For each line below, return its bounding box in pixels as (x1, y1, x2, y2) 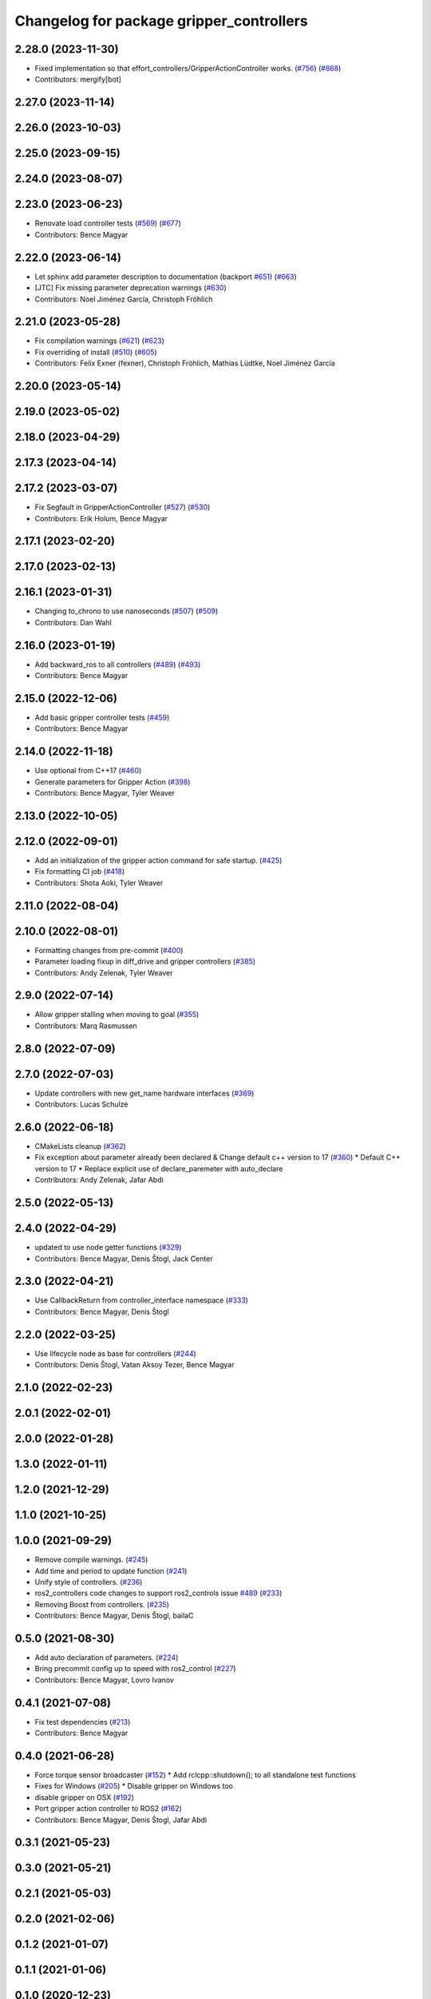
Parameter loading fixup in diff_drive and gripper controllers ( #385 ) (34, 956, 255, 967)
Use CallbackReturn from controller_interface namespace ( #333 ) (34, 1295, 249, 1305)
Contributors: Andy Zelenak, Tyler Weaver (34, 968, 173, 977)
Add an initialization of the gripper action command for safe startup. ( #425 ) (34, 856, 283, 865)
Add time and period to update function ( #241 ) (34, 1566, 188, 1575)
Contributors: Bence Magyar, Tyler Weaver (34, 788, 176, 798)
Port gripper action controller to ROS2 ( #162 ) (34, 1804, 183, 1813)
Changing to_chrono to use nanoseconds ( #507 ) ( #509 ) (34, 606, 219, 616)
